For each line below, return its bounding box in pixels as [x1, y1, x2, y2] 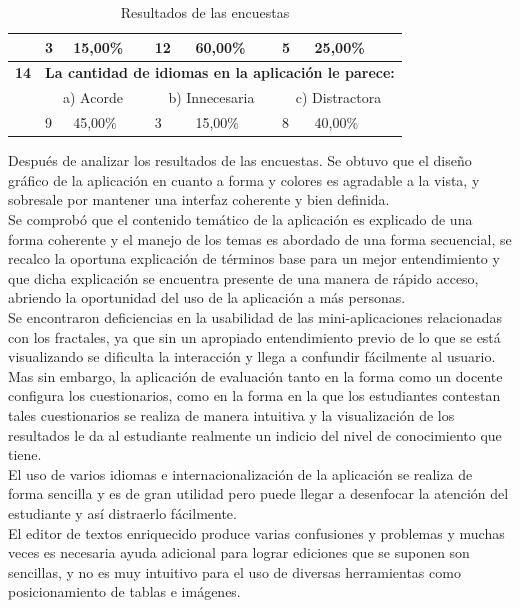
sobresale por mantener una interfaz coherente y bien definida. [8, 189, 390, 210]
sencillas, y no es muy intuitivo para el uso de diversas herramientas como [8, 561, 461, 582]
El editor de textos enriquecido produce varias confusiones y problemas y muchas [8, 522, 505, 543]
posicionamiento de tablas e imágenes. [8, 581, 241, 602]
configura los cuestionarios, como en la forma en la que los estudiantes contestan [8, 385, 501, 406]
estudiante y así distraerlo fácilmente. [8, 502, 237, 523]
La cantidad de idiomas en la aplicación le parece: [45, 62, 395, 83]
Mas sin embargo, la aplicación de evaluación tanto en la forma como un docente [8, 365, 503, 386]
